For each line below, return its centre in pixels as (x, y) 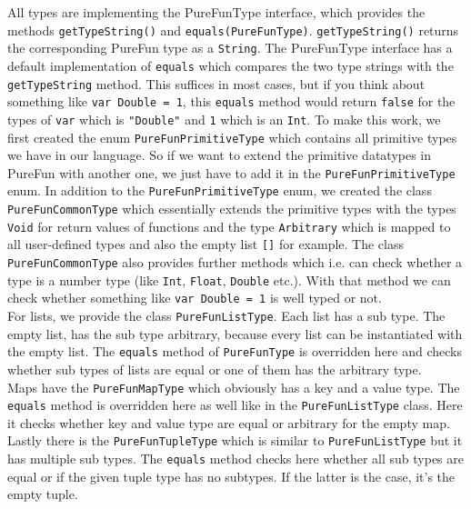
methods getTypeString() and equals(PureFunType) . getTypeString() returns (233, 30)
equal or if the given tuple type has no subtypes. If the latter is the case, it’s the (231, 476)
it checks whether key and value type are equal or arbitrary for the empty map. (229, 422)
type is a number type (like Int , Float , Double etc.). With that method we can (229, 279)
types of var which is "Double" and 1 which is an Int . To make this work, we (224, 119)
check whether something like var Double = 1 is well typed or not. (195, 298)
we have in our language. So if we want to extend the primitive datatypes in (220, 155)
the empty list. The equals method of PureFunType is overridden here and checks (235, 351)
